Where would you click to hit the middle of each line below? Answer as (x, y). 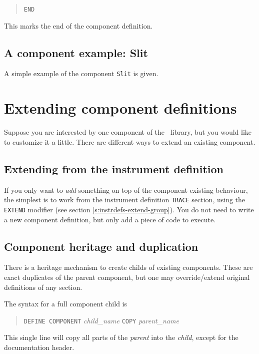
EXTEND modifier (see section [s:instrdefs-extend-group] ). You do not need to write (129, 209)
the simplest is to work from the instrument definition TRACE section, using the (125, 200)
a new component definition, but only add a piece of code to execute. (110, 219)
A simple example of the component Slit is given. (81, 73)
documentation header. (39, 347)
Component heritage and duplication (101, 246)
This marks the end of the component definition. (78, 25)
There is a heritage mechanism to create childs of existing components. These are (128, 267)
